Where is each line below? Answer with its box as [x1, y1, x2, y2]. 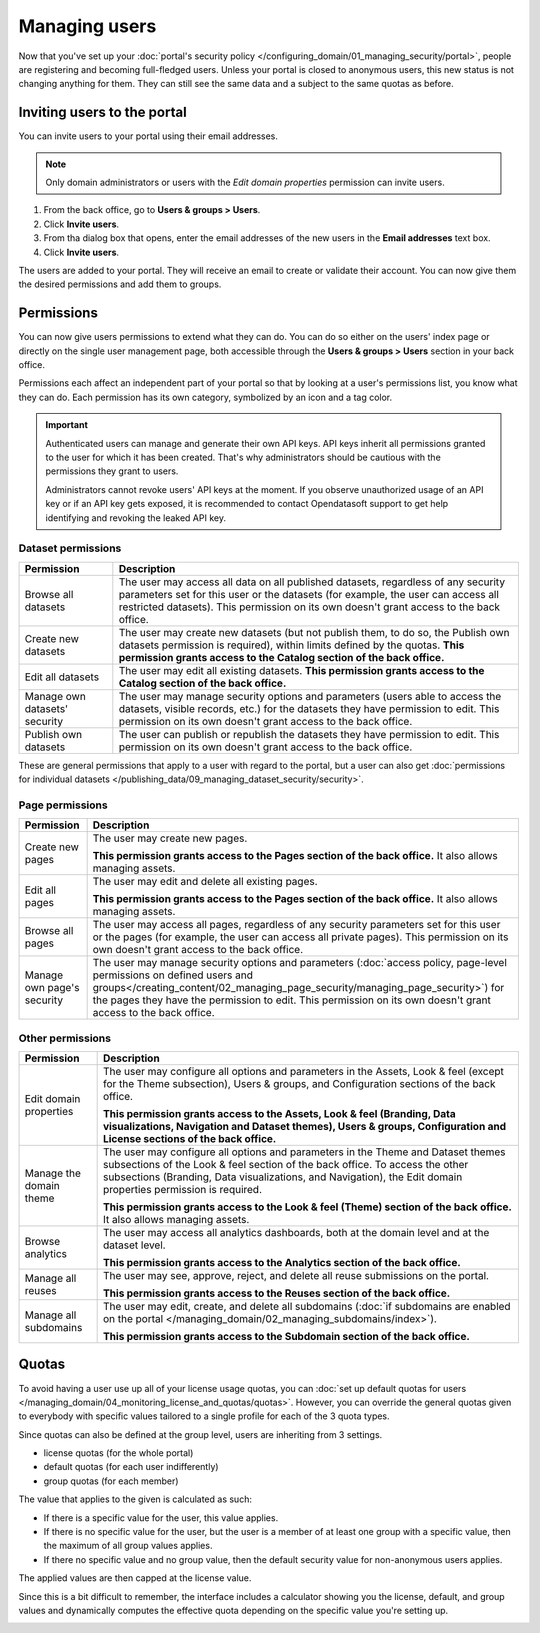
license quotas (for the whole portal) [43, 1447, 194, 1459]
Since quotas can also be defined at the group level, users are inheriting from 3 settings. [18, 1428, 383, 1440]
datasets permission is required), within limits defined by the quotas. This [118, 638, 465, 652]
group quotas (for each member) [43, 1475, 179, 1487]
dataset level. [102, 1238, 166, 1252]
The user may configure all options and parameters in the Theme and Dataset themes [102, 1145, 506, 1159]
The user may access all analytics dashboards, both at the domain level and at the [102, 1225, 490, 1239]
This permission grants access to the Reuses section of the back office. [102, 1286, 451, 1300]
